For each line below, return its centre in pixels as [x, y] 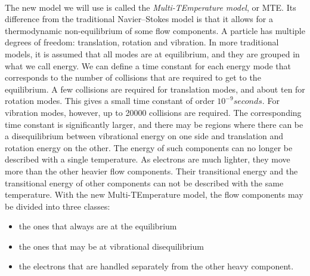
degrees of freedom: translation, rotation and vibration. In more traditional [142, 42]
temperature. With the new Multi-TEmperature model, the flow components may [154, 194]
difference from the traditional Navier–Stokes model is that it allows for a [139, 19]
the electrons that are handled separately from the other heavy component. [156, 266]
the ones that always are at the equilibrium [98, 226]
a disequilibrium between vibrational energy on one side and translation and [144, 136]
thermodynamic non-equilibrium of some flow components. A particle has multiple [155, 30]
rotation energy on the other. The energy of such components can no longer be [149, 147]
